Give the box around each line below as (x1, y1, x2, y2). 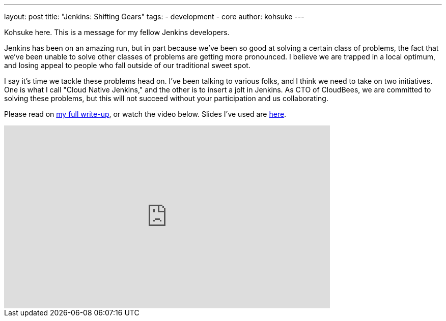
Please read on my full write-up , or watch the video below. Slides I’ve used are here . (4, 110, 287, 118)
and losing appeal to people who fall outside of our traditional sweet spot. (4, 61, 250, 70)
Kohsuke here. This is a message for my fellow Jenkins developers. (4, 28, 230, 37)
